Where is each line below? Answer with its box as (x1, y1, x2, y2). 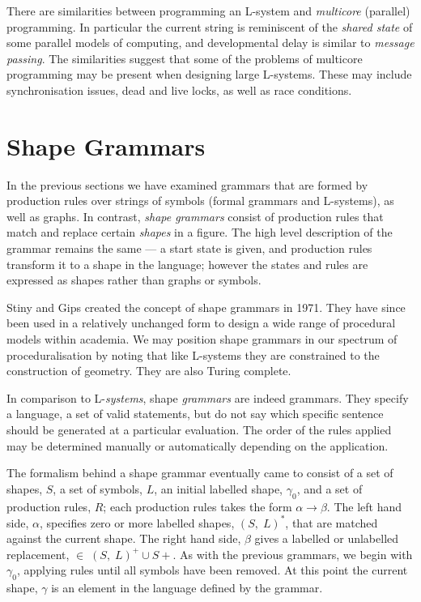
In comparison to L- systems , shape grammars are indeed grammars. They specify (6, 389, 409, 406)
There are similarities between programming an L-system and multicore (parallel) (6, 2, 410, 19)
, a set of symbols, (53, 480, 143, 497)
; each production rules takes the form (103, 497, 292, 514)
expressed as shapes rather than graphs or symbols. (6, 271, 262, 288)
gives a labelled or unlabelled (254, 530, 399, 547)
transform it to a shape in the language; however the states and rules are (6, 255, 368, 272)
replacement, (6, 545, 70, 562)
